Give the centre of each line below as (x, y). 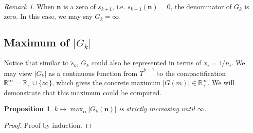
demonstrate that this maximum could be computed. (83, 92)
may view (18, 73)
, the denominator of (201, 6)
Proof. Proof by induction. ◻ (48, 125)
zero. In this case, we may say (48, 16)
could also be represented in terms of (146, 63)
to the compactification (191, 73)
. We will (221, 82)
